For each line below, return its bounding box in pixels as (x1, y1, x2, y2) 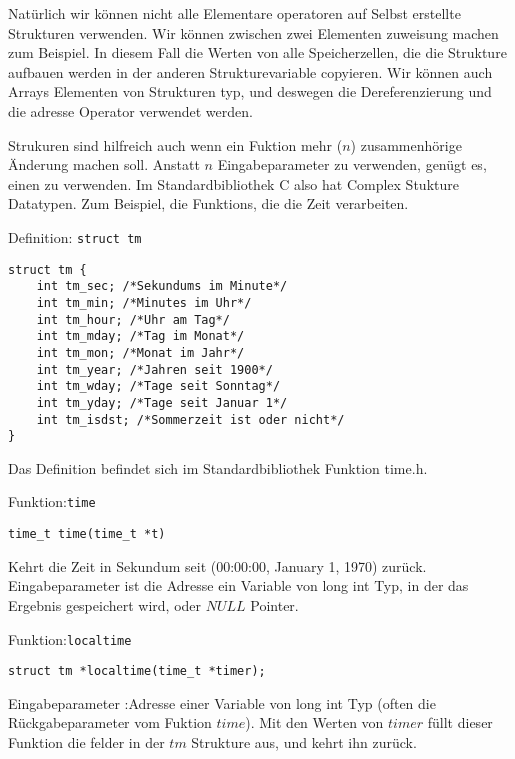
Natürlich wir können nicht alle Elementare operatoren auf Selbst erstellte (8, 3, 461, 23)
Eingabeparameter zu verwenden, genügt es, (217, 154, 487, 175)
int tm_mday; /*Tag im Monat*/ (36, 329, 245, 344)
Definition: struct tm (8, 226, 142, 247)
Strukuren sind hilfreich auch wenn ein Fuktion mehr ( (8, 134, 343, 155)
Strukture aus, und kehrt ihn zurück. (191, 732, 417, 752)
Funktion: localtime (8, 628, 132, 649)
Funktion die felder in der (8, 732, 165, 752)
